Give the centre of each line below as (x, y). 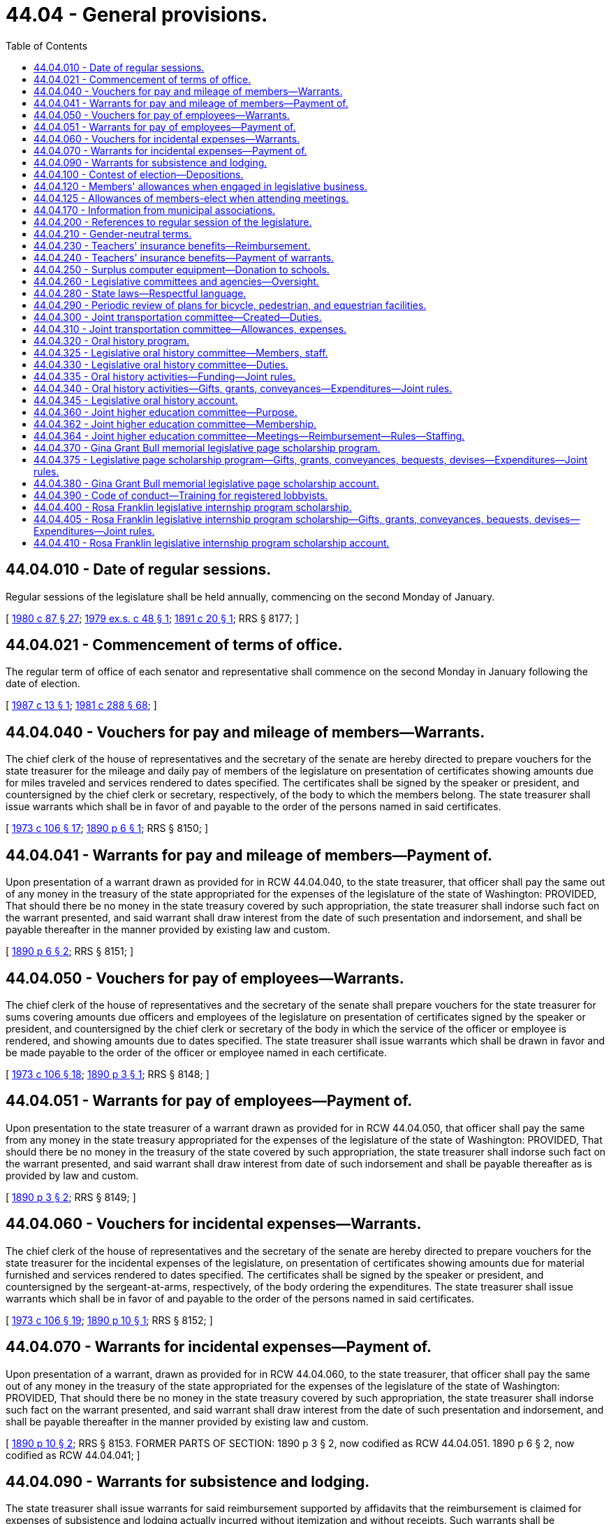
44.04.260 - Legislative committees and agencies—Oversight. (176, 281)
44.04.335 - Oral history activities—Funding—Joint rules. (165, 376)
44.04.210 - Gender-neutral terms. (113, 233)
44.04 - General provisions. (137, 15)
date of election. (43, 684)
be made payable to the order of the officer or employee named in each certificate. (196, 1052)
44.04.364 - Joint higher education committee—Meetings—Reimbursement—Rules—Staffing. (249, 436)
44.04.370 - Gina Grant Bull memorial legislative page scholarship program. (207, 447)
